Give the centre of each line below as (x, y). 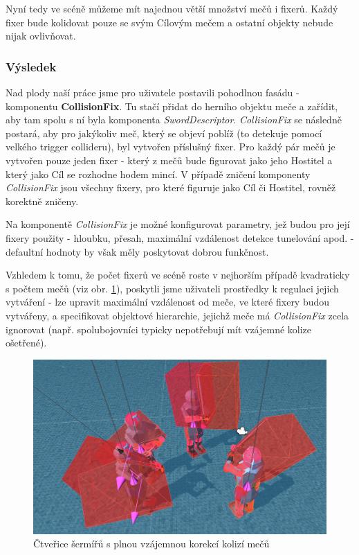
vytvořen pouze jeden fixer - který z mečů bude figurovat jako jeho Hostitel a (169, 160)
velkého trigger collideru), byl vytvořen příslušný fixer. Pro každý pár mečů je (171, 147)
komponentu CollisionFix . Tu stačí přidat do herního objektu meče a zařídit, (172, 106)
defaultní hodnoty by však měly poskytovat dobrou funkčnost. (137, 251)
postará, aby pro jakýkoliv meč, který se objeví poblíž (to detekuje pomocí (164, 133)
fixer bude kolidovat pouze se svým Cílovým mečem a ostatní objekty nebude (169, 22)
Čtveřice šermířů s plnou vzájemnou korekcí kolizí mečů (151, 544)
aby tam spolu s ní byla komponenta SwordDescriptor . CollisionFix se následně (174, 120)
